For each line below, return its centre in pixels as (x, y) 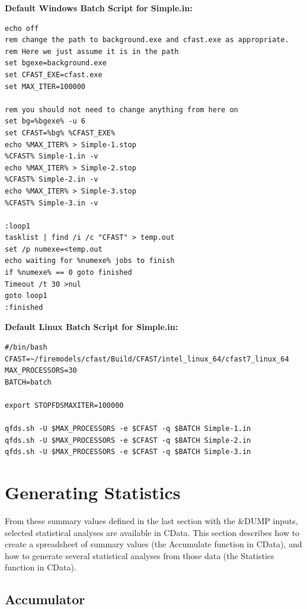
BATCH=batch (28, 382)
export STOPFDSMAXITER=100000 (64, 405)
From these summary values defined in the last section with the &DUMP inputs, (151, 521)
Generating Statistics (93, 492)
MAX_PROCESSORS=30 (41, 371)
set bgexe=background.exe (56, 63)
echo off (22, 28)
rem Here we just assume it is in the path (92, 51)
